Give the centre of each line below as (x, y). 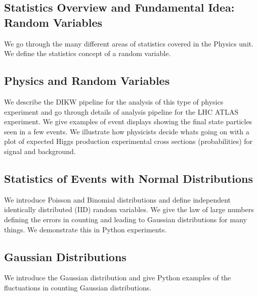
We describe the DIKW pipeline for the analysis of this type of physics (114, 101)
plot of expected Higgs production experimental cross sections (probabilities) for (128, 141)
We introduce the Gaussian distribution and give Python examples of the (118, 278)
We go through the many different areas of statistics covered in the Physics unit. (129, 43)
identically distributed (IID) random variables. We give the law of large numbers (129, 209)
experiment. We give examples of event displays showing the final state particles (128, 121)
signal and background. (40, 151)
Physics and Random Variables (87, 81)
